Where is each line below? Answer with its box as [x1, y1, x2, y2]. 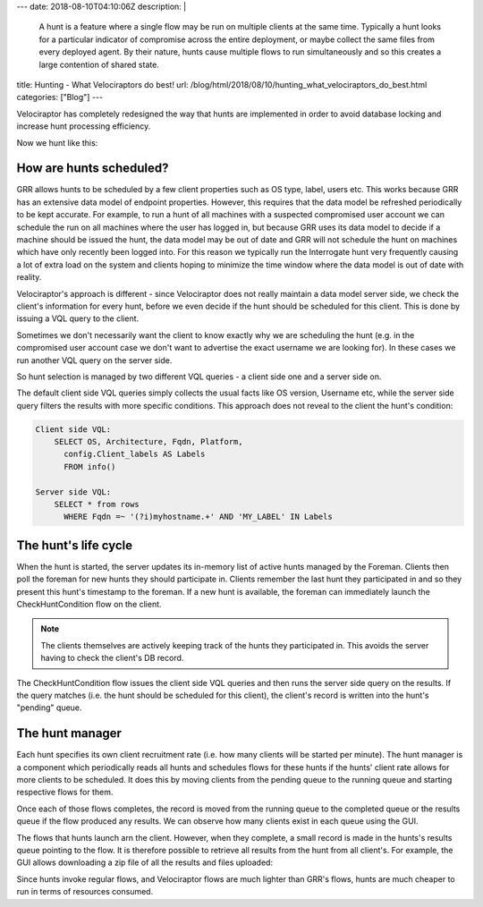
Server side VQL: [35, 487, 112, 496]
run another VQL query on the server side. [16, 354, 173, 366]
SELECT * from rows [54, 499, 140, 509]
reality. [16, 272, 42, 283]
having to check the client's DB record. [40, 653, 184, 664]
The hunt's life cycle [16, 538, 133, 553]
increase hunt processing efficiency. [16, 121, 151, 131]
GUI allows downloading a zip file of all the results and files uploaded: [16, 857, 273, 868]
